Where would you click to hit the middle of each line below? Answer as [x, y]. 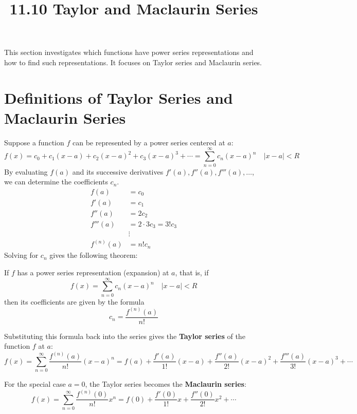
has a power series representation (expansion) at [93, 272]
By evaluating [26, 171]
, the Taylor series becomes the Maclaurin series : [166, 384]
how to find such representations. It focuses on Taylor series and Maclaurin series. [133, 62]
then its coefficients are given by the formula [74, 301]
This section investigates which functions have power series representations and [129, 52]
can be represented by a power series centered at [149, 142]
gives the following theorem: [94, 255]
